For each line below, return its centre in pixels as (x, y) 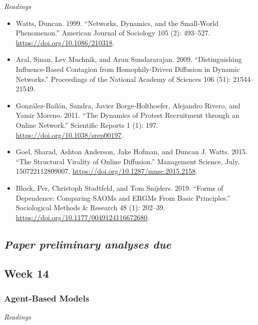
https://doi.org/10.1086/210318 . (65, 42)
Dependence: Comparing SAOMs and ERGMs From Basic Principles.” (123, 197)
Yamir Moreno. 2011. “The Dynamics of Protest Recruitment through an (128, 115)
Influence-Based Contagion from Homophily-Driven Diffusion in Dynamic (128, 69)
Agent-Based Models (47, 298)
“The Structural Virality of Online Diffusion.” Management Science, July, (128, 161)
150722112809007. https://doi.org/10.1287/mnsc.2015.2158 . (107, 171)
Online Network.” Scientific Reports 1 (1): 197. (87, 125)
